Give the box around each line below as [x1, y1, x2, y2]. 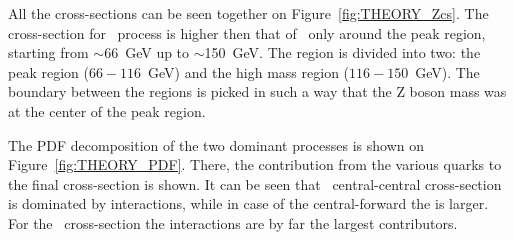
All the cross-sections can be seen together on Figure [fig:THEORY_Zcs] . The [8, 3, 489, 23]
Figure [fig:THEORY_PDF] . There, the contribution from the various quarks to [8, 154, 502, 175]
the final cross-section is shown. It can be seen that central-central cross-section [8, 173, 502, 194]
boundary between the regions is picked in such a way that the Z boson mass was [8, 81, 507, 102]
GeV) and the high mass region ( [148, 61, 350, 82]
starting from [8, 42, 89, 63]
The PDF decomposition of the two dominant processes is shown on [8, 134, 424, 155]
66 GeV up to [104, 42, 190, 63]
